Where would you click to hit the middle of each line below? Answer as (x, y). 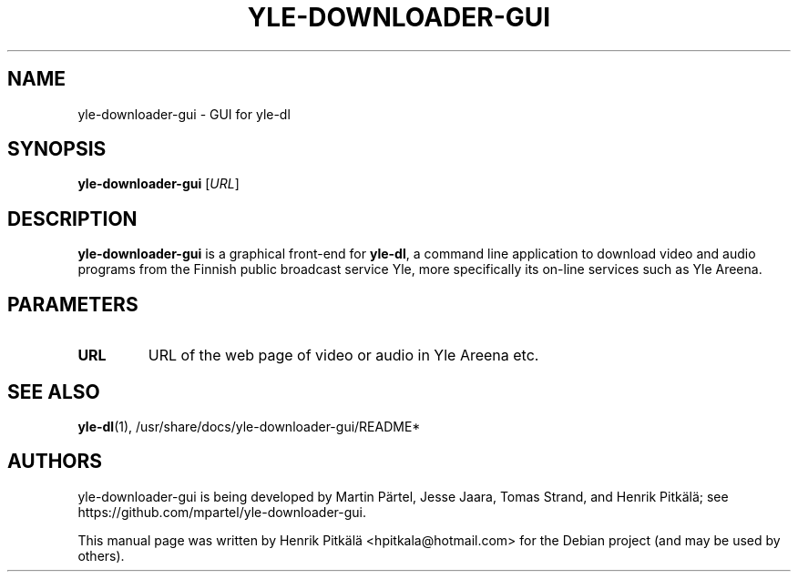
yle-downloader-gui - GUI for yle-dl (184, 114)
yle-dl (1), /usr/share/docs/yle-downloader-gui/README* (249, 426)
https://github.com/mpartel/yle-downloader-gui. (222, 512)
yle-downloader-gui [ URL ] (159, 184)
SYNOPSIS (57, 149)
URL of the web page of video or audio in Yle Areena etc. (343, 356)
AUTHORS (55, 462)
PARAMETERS (73, 304)
